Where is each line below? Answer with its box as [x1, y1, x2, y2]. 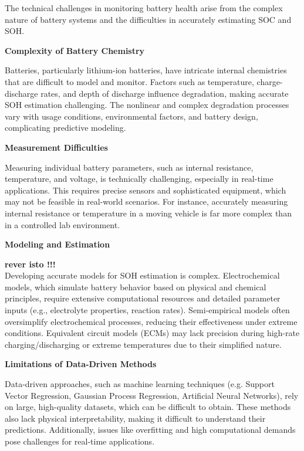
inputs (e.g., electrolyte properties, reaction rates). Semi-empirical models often [5, 304, 290, 316]
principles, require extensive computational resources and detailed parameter [5, 292, 281, 304]
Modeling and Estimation [5, 238, 110, 250]
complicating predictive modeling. [5, 121, 126, 134]
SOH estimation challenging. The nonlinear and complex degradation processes [5, 99, 289, 111]
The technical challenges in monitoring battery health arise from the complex [5, 2, 283, 13]
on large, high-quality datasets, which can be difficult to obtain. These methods [5, 401, 291, 413]
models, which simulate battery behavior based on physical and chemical [5, 280, 266, 293]
